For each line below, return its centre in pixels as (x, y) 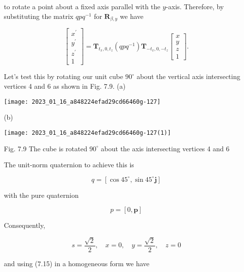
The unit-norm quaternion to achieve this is (69, 165)
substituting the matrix (39, 16)
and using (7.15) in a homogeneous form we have (77, 263)
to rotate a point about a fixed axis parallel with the (82, 6)
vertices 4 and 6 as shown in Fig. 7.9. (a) (65, 86)
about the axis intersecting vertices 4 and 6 (165, 148)
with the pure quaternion (41, 195)
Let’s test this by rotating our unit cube (64, 76)
